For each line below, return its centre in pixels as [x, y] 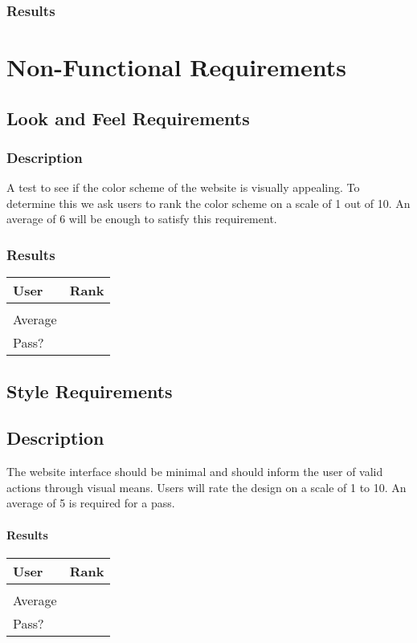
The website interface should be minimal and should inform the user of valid [195, 472]
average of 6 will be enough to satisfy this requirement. [142, 219]
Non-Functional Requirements [176, 67]
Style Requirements [90, 391]
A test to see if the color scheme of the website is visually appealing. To [183, 187]
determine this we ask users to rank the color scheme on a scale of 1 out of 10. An [208, 203]
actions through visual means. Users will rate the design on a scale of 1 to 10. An [206, 487]
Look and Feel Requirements [128, 118]
